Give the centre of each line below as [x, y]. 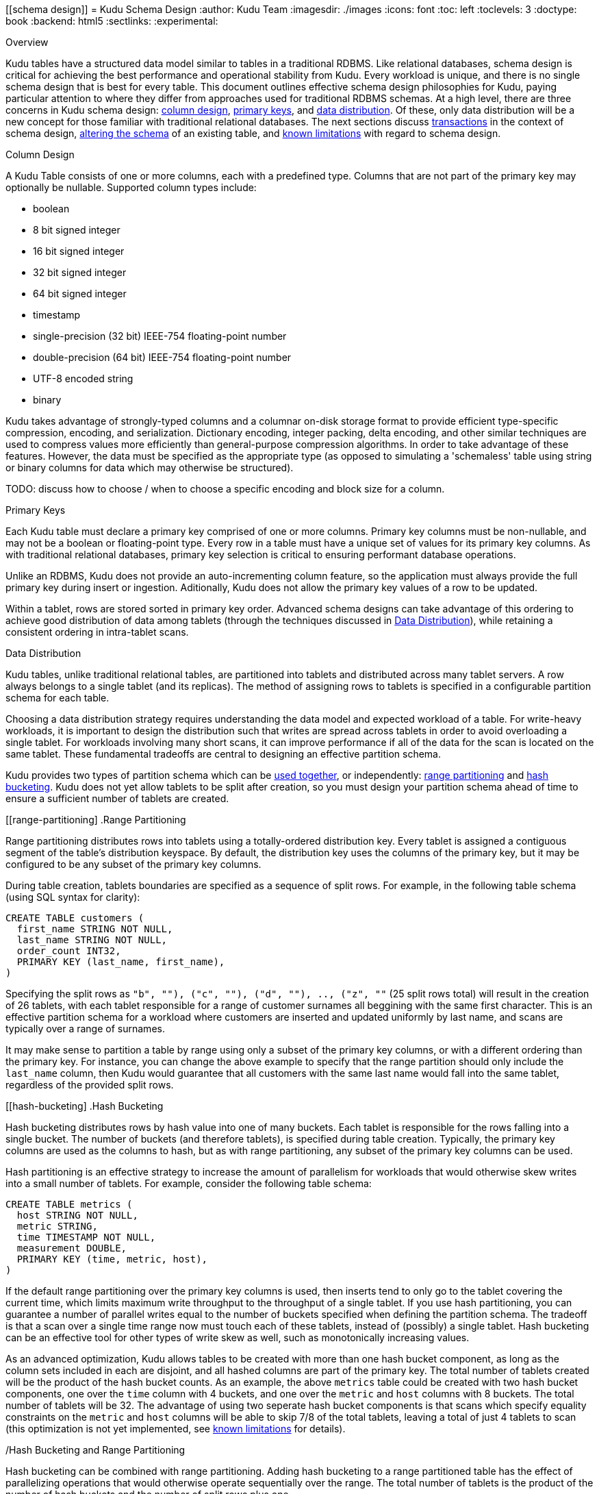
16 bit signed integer [79, 251]
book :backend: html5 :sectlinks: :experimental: [112, 21]
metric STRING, [57, 1226]
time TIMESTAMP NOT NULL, [86, 1237]
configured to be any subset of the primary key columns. [133, 864]
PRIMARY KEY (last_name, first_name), [121, 962]
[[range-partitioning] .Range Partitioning [96, 820]
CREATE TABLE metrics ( [69, 1204]
